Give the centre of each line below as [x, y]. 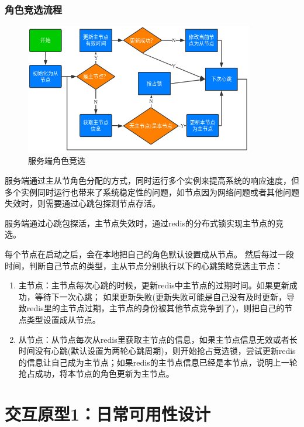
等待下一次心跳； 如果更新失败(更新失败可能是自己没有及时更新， [160, 296]
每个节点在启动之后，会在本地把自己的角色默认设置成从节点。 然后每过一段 [149, 254]
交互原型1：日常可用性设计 [108, 414]
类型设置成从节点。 [63, 319]
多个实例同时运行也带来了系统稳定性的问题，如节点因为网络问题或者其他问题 [152, 192]
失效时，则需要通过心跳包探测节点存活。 [82, 203]
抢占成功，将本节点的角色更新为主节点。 [96, 373]
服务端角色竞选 [57, 161]
